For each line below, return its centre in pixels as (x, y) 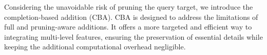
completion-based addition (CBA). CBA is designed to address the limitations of (131, 17)
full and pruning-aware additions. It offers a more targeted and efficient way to (128, 27)
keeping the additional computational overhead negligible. (95, 47)
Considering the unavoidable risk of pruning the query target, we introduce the (129, 7)
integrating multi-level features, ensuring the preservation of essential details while (133, 36)
